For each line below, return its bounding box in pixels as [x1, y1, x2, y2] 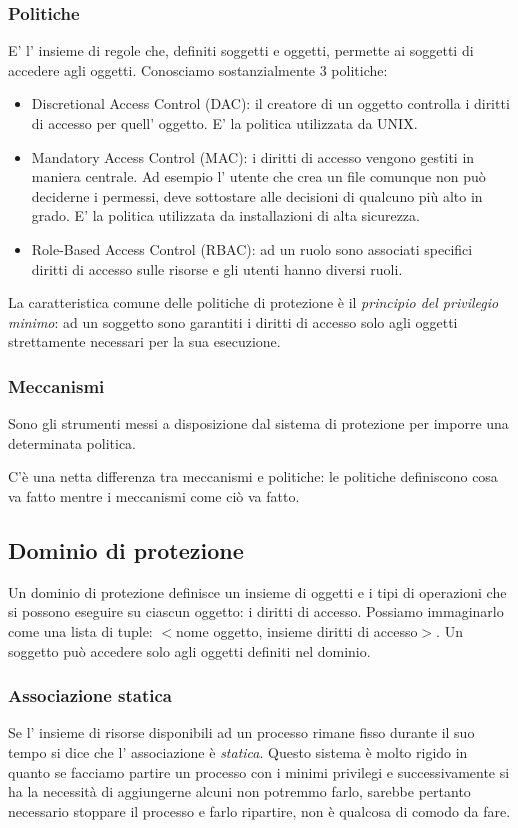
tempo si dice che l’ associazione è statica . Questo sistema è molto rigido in [8, 741, 468, 762]
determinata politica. [8, 432, 137, 453]
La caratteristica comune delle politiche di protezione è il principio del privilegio [8, 292, 499, 313]
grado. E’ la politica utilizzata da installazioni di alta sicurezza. [31, 205, 420, 226]
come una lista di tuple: [8, 620, 153, 641]
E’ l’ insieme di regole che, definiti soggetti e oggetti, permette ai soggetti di [8, 40, 474, 61]
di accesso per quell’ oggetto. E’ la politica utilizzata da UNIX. [31, 113, 418, 133]
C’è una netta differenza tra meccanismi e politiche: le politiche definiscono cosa [8, 466, 498, 487]
